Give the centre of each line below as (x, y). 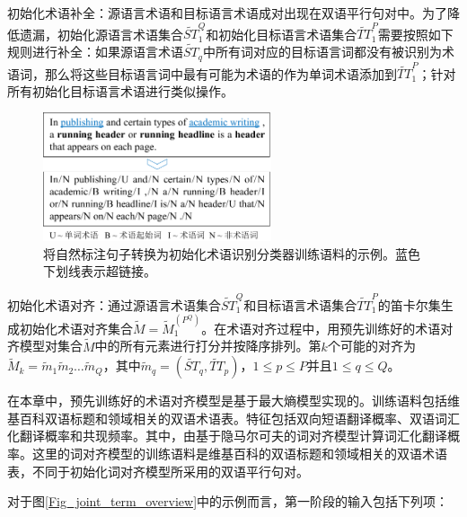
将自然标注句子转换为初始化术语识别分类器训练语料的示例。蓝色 (232, 253)
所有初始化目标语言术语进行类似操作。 (120, 90)
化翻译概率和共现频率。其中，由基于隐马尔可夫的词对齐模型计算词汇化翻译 (227, 436)
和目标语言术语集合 (300, 304)
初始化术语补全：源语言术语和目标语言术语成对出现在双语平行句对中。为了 (227, 13)
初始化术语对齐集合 (76, 328)
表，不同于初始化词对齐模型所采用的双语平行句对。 (158, 471)
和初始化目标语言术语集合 (282, 34)
